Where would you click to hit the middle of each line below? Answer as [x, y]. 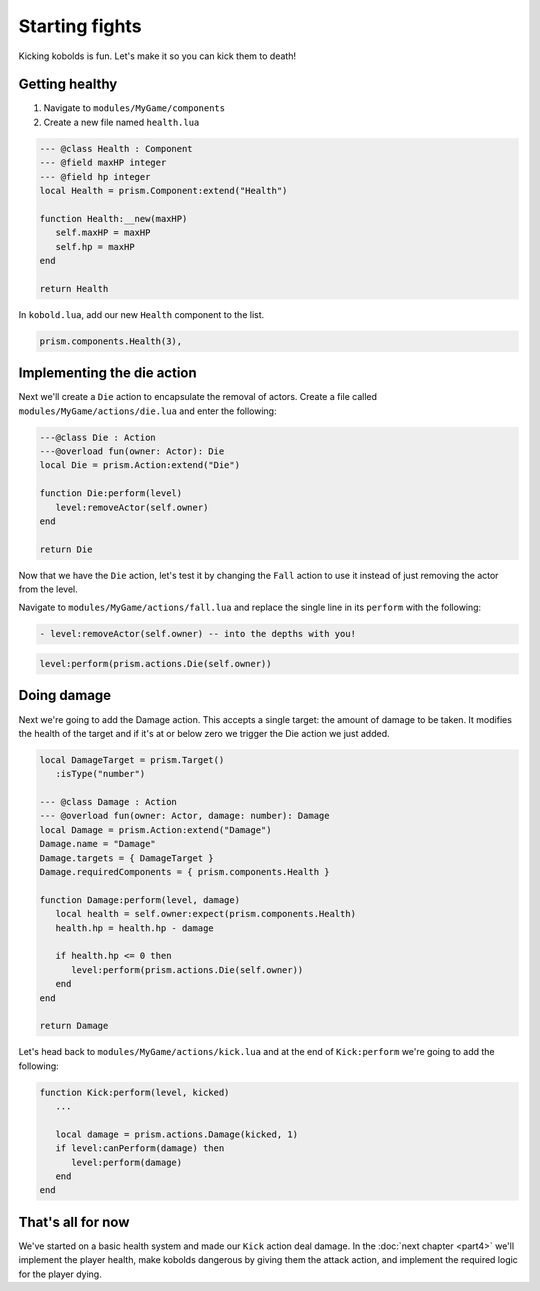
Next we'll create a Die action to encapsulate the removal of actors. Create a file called [198, 397]
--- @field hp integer [95, 176]
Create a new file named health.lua [121, 122]
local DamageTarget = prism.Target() [132, 759]
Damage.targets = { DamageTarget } [126, 858]
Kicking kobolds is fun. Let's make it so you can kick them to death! [157, 56]
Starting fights [80, 26]
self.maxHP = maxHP [103, 233]
